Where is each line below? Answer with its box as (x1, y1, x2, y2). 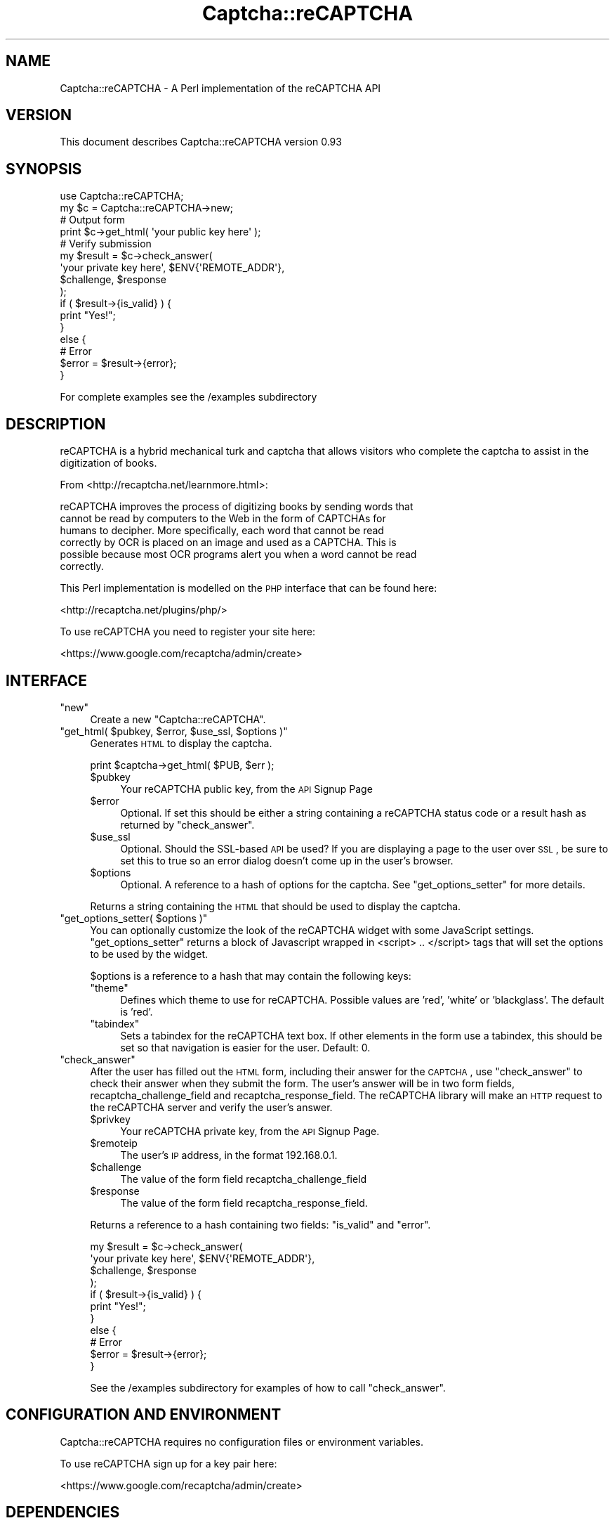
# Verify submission (60, 238, 152, 250)
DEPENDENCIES (6, 1503, 120, 1522)
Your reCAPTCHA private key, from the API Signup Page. (120, 1125, 380, 1137)
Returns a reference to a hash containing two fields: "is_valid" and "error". (90, 1218, 431, 1231)
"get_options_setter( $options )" (60, 912, 208, 924)
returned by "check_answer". (120, 818, 255, 831)
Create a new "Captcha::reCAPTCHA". (90, 713, 266, 725)
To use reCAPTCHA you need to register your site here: (60, 626, 315, 638)
